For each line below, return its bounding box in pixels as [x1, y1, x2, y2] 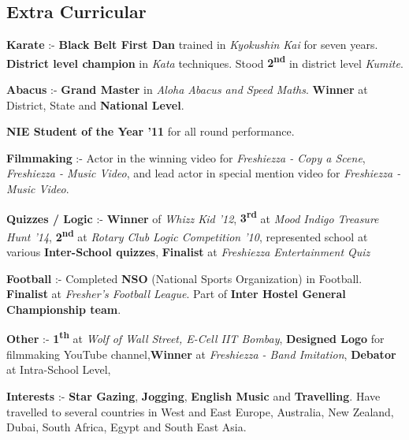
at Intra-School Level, [6, 361, 111, 378]
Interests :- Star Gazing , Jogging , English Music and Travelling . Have [6, 387, 381, 404]
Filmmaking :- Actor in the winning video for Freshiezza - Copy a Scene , [6, 149, 366, 166]
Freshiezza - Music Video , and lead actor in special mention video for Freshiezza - [6, 165, 401, 181]
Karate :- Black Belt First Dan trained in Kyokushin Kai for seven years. [6, 36, 378, 53]
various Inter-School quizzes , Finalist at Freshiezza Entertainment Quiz [6, 244, 370, 260]
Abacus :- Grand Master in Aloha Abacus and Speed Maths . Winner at [6, 81, 368, 98]
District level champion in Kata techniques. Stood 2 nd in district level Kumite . [6, 52, 403, 71]
